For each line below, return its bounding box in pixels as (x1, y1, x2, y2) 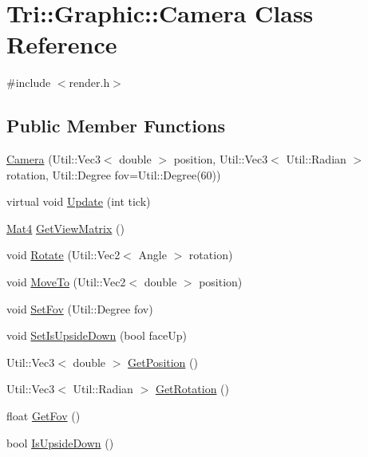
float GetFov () (6, 408, 81, 424)
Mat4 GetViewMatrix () (6, 219, 125, 236)
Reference (6, 28, 117, 61)
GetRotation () (155, 380, 229, 397)
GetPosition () (128, 353, 198, 370)
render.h (69, 74, 110, 91)
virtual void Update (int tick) (6, 193, 151, 210)
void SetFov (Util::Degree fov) (6, 300, 153, 317)
